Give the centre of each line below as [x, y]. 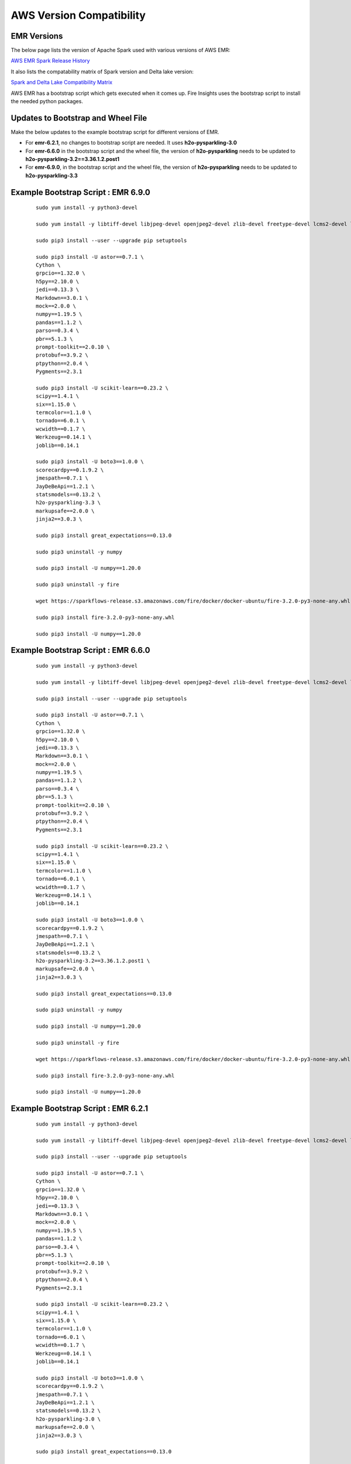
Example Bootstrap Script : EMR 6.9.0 [80, 192]
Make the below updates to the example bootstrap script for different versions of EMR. [115, 132]
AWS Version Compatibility [78, 15]
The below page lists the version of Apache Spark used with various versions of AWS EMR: [121, 50]
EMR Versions [37, 36]
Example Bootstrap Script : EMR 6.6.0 [80, 650]
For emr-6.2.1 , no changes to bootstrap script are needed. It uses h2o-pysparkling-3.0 [131, 143]
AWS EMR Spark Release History [50, 61]
